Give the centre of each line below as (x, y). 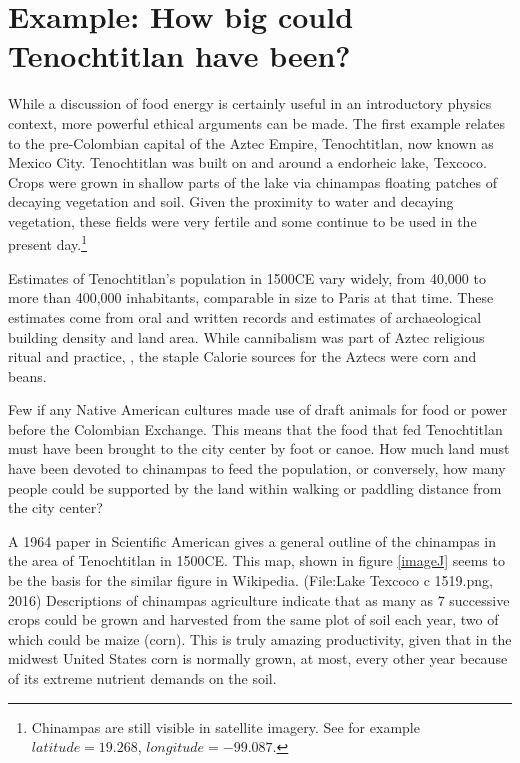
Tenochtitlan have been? (179, 55)
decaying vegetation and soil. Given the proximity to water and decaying (231, 201)
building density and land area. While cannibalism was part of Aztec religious (246, 336)
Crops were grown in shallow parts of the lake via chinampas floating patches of (252, 181)
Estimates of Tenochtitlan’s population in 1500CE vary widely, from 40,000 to (247, 277)
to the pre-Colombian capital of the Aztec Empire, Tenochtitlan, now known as (251, 142)
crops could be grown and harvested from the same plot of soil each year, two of (253, 619)
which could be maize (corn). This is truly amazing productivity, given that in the (260, 638)
